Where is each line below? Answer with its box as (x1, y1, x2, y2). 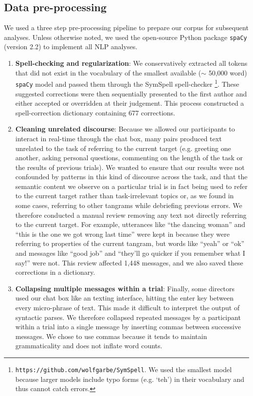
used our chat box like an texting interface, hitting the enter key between (15, 293, 234, 303)
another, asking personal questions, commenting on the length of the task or (15, 152, 243, 163)
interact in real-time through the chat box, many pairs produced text (15, 133, 222, 143)
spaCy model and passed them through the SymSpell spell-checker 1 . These (15, 77, 239, 89)
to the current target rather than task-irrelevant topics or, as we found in (15, 190, 234, 201)
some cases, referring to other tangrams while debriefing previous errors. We (15, 200, 242, 210)
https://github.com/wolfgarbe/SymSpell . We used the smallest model (15, 364, 232, 374)
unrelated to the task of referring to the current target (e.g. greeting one (15, 143, 231, 153)
